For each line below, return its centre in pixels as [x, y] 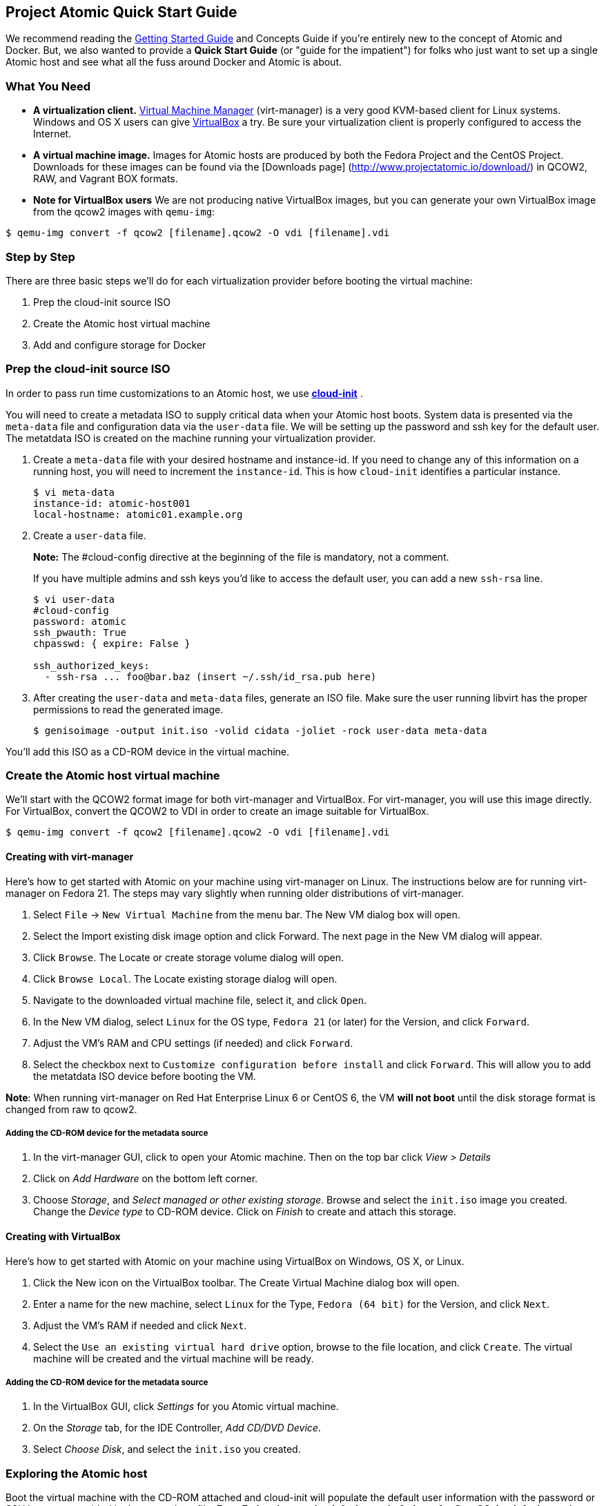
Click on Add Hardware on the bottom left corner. [146, 1179]
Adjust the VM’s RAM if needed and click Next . [140, 1325]
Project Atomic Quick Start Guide [121, 12]
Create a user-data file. [90, 535]
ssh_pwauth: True [80, 632]
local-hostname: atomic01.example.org [138, 514]
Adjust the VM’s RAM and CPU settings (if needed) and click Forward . [193, 1043]
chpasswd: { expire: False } [112, 643]
